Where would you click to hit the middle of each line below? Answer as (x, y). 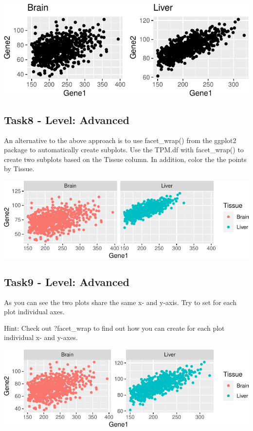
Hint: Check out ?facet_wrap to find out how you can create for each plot (114, 328)
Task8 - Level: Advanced (67, 119)
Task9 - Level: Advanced (67, 281)
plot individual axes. (34, 312)
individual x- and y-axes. (41, 337)
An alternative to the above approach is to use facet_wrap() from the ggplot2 (120, 140)
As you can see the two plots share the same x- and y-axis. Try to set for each (120, 302)
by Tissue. (19, 169)
